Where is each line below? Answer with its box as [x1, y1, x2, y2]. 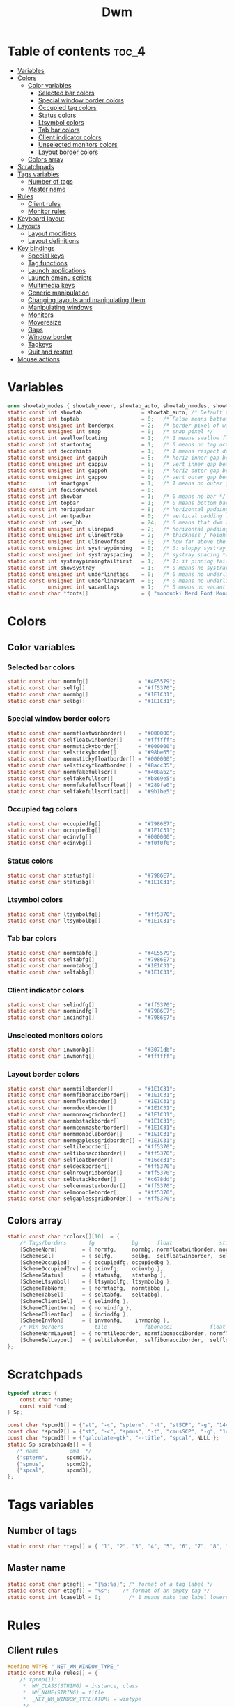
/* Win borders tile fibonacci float [19, 1324, 226, 1331]
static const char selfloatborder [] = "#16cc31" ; [7, 1157, 176, 1164]
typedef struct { [7, 1389, 58, 1396]
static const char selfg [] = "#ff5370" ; [7, 684, 176, 692]
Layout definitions [27, 236, 79, 244]
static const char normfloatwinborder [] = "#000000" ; [7, 729, 176, 737]
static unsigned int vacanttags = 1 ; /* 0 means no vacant [7, 584, 226, 591]
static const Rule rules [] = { [7, 1669, 98, 1677]
